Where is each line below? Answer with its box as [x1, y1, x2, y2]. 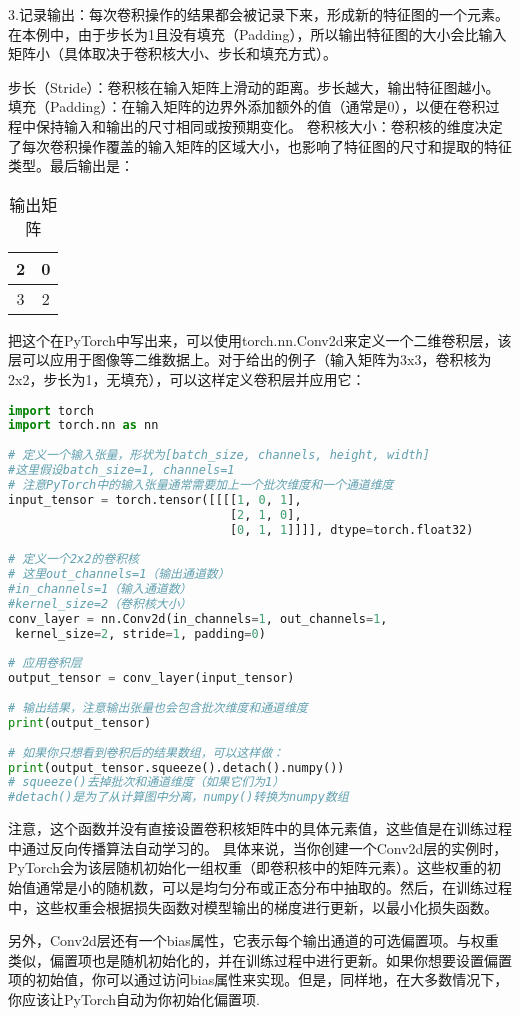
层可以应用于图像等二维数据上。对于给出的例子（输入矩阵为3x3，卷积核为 [8, 349, 492, 370]
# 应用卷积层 [8, 656, 82, 671]
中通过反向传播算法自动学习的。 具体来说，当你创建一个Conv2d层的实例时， [8, 837, 508, 858]
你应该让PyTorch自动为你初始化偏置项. [8, 988, 260, 1009]
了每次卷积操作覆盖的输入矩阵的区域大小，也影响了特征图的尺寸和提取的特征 [8, 135, 512, 156]
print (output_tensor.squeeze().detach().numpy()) [8, 760, 345, 775]
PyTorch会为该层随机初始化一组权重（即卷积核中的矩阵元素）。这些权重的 [8, 857, 487, 878]
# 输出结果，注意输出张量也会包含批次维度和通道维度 [8, 701, 308, 716]
